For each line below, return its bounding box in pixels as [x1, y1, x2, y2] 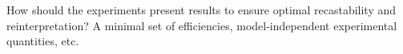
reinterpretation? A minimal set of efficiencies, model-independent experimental [6, 17, 397, 33]
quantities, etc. [6, 33, 79, 49]
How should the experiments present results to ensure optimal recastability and [6, 2, 397, 17]
